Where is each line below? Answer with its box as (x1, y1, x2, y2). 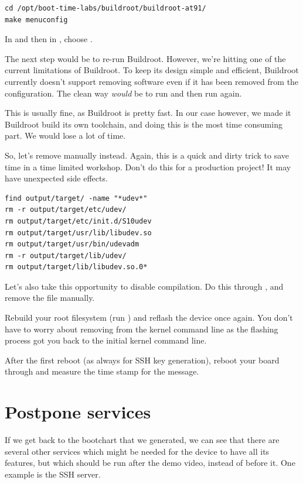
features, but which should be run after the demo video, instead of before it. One (5, 456, 295, 469)
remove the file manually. (5, 291, 95, 304)
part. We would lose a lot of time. (5, 129, 126, 142)
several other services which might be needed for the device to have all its (5, 445, 270, 457)
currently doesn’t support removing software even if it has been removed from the (5, 75, 299, 87)
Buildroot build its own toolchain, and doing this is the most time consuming (5, 118, 282, 130)
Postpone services (5, 400, 151, 424)
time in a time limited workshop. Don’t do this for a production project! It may (5, 160, 291, 173)
